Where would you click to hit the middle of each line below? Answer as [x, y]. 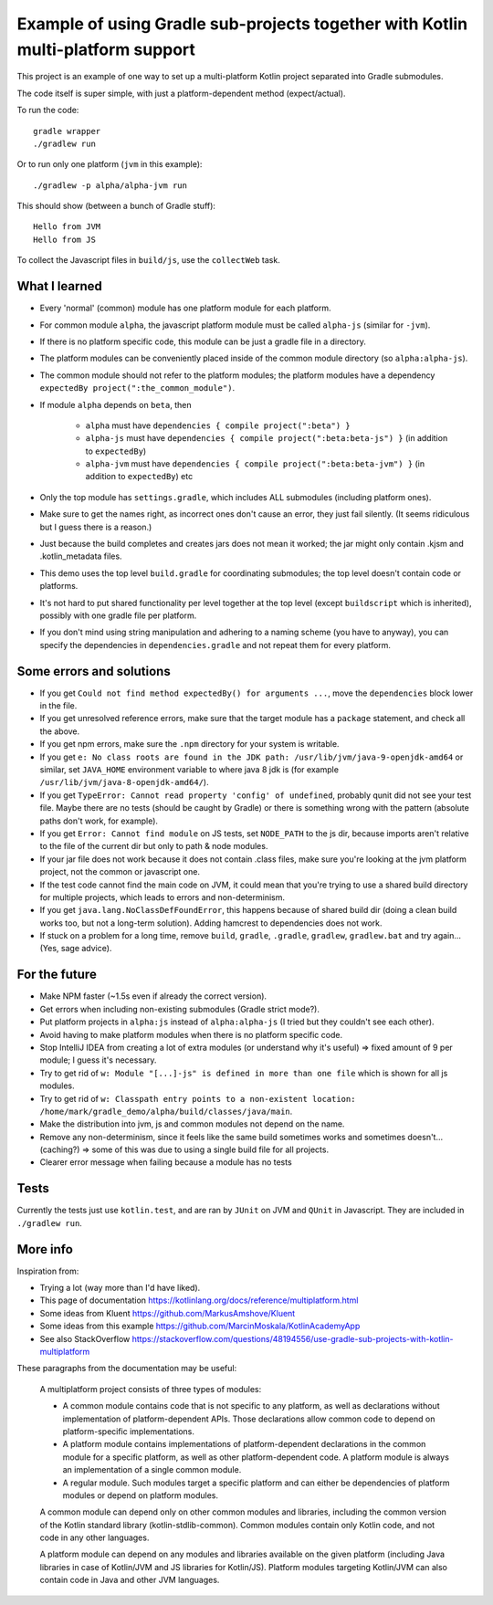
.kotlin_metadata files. [81, 556]
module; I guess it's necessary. [98, 1060]
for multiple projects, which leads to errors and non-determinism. [163, 897]
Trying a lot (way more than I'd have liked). [120, 1288]
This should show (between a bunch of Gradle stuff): [116, 206]
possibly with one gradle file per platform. [118, 615]
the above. [60, 731]
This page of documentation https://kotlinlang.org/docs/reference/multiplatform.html [199, 1300]
